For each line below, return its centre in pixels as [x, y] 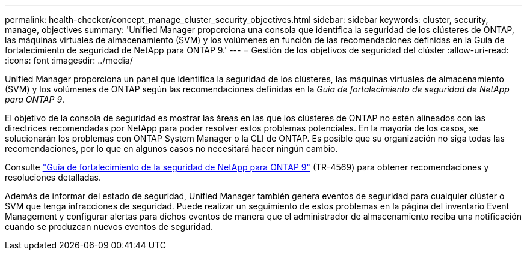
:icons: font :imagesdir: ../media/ [69, 60]
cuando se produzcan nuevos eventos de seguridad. [109, 226]
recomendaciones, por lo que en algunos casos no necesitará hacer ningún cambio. [171, 148]
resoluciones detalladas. [53, 177]
